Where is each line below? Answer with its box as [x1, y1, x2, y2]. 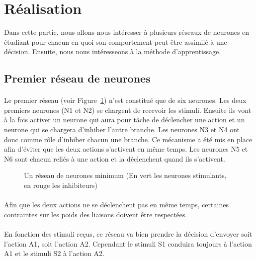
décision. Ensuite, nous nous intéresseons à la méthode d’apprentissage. [4, 46, 221, 57]
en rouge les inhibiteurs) [24, 180, 98, 190]
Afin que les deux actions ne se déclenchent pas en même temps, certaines [4, 199, 229, 210]
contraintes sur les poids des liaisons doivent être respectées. [4, 209, 187, 219]
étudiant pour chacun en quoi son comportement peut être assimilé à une [4, 36, 227, 47]
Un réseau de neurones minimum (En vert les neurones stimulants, [24, 170, 227, 180]
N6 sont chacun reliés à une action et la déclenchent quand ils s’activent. [4, 153, 225, 164]
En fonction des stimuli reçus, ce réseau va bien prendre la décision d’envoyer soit [4, 229, 252, 239]
